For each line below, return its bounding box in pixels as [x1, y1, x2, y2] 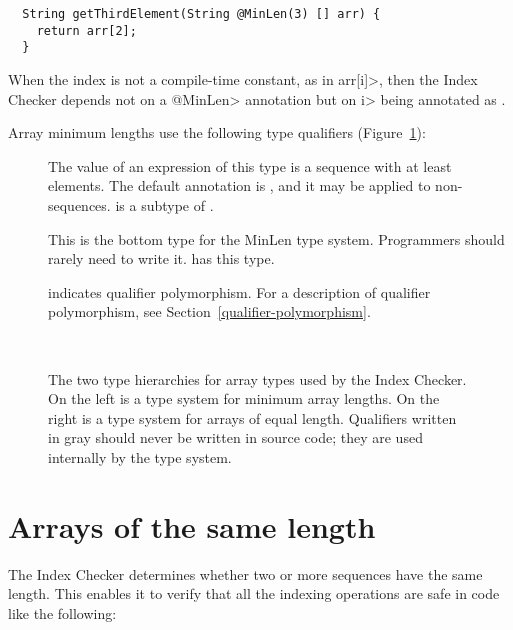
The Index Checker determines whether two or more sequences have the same [8, 563, 483, 584]
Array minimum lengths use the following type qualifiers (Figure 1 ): [8, 122, 426, 143]
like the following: [8, 602, 117, 623]
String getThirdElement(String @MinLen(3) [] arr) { [22, 7, 381, 21]
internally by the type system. [48, 446, 232, 467]
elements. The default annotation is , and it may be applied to [48, 175, 431, 196]
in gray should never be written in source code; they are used [48, 427, 423, 448]
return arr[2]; [36, 23, 137, 38]
